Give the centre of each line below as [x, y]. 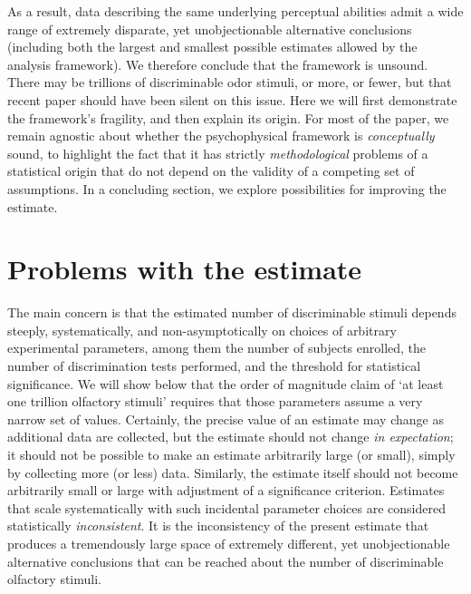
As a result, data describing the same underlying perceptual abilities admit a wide [235, 11]
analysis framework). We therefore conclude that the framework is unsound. [218, 64]
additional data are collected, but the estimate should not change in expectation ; [231, 437]
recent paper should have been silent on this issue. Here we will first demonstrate [232, 99]
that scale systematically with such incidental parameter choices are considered [226, 507]
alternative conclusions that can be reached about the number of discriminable [226, 561]
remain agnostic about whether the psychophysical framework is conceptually [221, 136]
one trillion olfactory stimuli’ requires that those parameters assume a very [215, 401]
